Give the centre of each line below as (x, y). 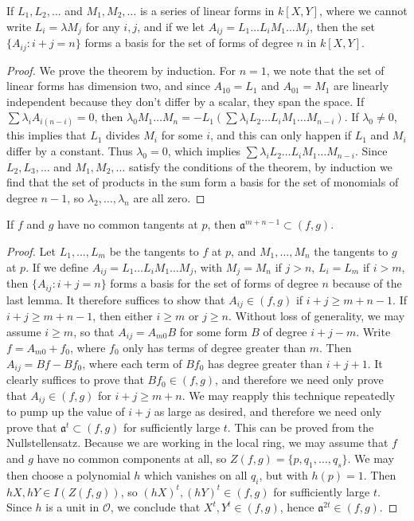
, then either (123, 315)
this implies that (47, 135)
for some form (213, 331)
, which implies (204, 151)
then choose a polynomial (68, 474)
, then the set (342, 26)
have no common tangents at (128, 224)
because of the (367, 283)
